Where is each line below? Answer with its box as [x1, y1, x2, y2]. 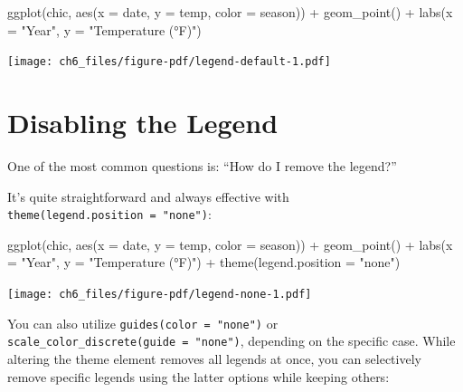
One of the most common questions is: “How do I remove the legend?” [7, 156, 397, 175]
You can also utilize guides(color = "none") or [7, 313, 279, 332]
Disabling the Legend [7, 104, 279, 141]
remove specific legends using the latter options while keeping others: [7, 367, 390, 386]
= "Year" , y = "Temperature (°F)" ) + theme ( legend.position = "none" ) [7, 253, 401, 272]
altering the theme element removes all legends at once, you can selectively [7, 349, 421, 368]
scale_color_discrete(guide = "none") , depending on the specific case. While [7, 331, 456, 350]
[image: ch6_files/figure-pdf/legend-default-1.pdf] [7, 55, 331, 69]
